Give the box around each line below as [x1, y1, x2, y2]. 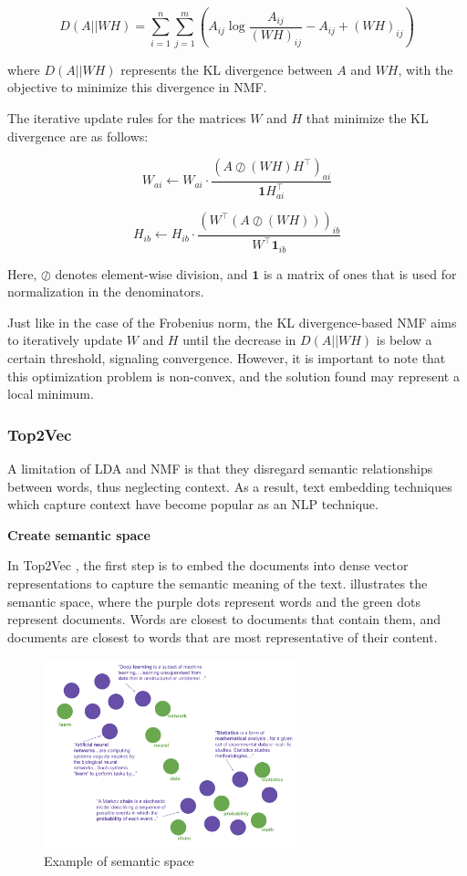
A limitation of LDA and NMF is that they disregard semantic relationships [7, 459, 433, 478]
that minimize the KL [306, 108, 429, 127]
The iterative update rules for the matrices [7, 108, 246, 127]
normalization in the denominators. [7, 282, 204, 301]
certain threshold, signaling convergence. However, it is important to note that [7, 349, 446, 368]
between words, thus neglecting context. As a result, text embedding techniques [7, 476, 452, 495]
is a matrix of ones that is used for [263, 264, 457, 283]
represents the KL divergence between [120, 59, 333, 78]
